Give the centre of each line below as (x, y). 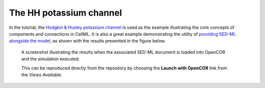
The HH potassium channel (66, 13)
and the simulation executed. (51, 59)
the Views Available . (42, 75)
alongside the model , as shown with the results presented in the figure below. (87, 41)
